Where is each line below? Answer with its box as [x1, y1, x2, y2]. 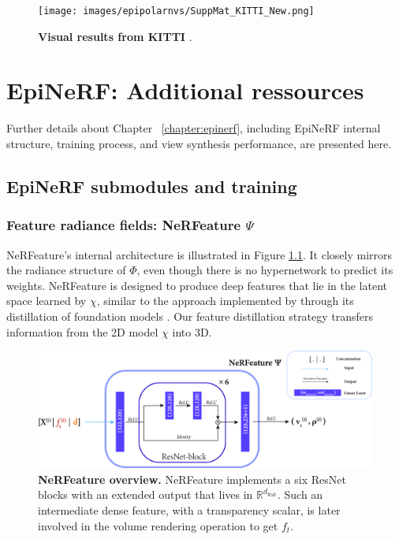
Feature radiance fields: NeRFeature [6, 215, 241, 235]
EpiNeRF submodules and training [6, 173, 297, 198]
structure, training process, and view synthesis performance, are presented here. [6, 135, 392, 151]
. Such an [277, 486, 323, 503]
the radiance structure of [6, 262, 126, 278]
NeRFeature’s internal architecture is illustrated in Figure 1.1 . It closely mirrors [6, 246, 393, 262]
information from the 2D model [6, 323, 158, 340]
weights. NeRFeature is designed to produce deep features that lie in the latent [6, 277, 388, 293]
